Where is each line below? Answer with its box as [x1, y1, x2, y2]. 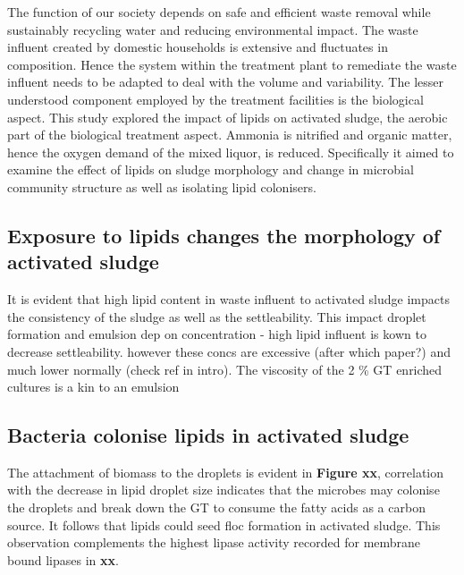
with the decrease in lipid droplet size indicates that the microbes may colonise [7, 480, 440, 499]
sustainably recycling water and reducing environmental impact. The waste [7, 20, 418, 38]
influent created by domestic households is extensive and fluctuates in [7, 38, 388, 56]
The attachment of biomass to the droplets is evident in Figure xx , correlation [7, 462, 444, 481]
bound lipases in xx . [7, 550, 119, 569]
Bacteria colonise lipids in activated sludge [7, 421, 409, 449]
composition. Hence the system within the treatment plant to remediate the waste [7, 55, 457, 73]
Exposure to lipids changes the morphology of [7, 221, 441, 249]
